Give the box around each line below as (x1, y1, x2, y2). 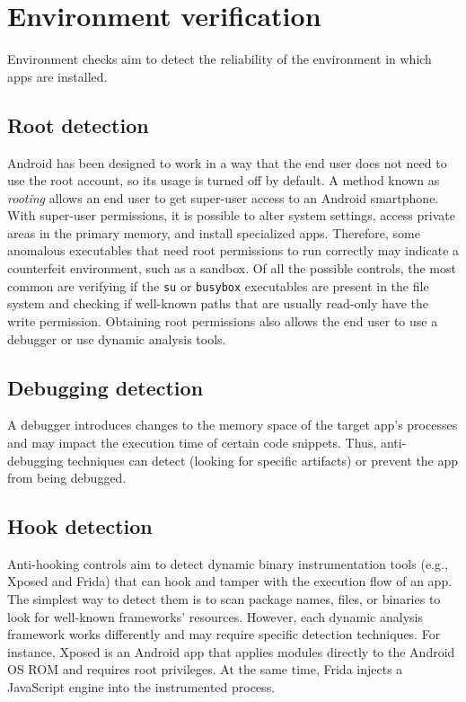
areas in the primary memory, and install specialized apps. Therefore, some (7, 223, 420, 242)
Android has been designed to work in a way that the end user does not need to (7, 153, 447, 172)
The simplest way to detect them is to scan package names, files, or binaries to (7, 590, 441, 609)
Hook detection (7, 512, 153, 540)
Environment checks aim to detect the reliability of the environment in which (7, 49, 432, 68)
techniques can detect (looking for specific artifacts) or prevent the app (66, 450, 459, 469)
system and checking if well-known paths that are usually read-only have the (7, 294, 428, 313)
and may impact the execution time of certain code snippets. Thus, (7, 432, 377, 451)
